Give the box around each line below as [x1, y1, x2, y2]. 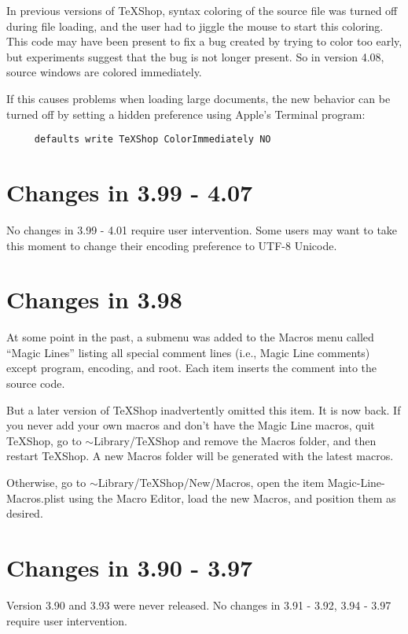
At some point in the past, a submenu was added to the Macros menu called [6, 329, 374, 345]
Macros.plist [6, 489, 65, 506]
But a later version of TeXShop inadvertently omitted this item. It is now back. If [6, 401, 401, 418]
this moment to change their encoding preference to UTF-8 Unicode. [6, 237, 337, 253]
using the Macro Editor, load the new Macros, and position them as [68, 489, 396, 506]
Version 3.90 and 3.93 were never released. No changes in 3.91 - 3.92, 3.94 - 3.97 [6, 596, 391, 613]
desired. [6, 505, 43, 522]
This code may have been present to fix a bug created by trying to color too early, [6, 33, 402, 50]
